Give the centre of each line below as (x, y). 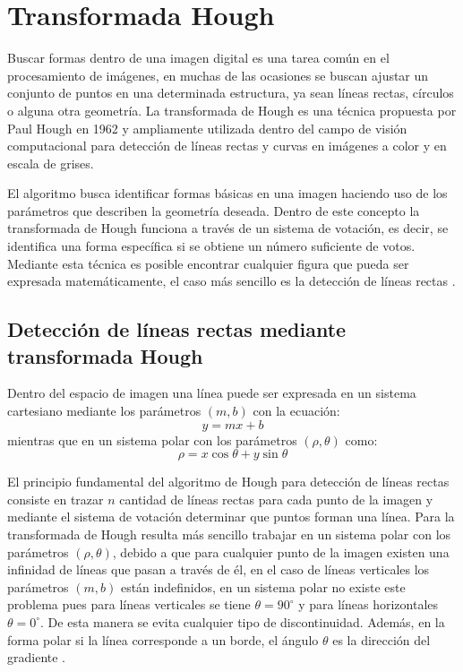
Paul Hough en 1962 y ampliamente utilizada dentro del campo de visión (207, 128)
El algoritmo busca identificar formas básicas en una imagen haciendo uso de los (227, 193)
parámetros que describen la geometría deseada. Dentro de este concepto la (214, 210)
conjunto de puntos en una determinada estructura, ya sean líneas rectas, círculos (231, 93)
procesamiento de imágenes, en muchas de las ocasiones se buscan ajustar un (218, 75)
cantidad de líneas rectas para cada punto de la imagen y (276, 499)
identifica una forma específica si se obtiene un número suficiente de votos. (211, 246)
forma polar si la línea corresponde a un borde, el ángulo (163, 639)
